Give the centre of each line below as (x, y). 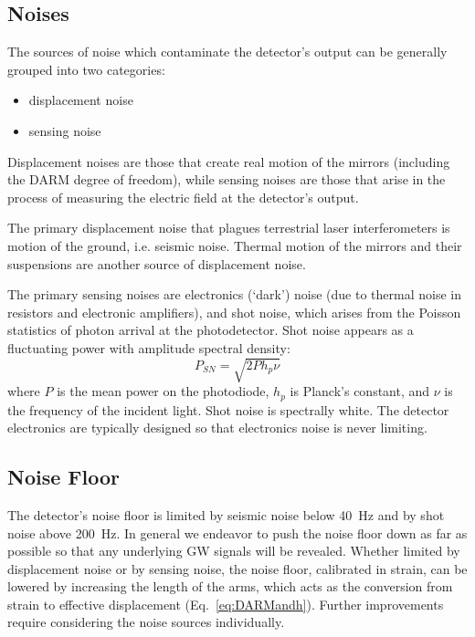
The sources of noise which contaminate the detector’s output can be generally (227, 52)
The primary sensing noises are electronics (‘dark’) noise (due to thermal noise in (234, 294)
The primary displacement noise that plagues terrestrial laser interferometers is (229, 228)
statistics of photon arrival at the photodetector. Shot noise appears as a (211, 330)
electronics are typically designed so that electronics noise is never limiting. (217, 428)
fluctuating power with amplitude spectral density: (149, 347)
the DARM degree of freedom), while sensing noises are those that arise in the (227, 179)
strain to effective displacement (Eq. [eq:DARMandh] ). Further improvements (226, 604)
